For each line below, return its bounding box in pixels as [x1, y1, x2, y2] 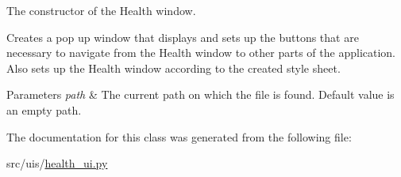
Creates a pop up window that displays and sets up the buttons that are [6, 28, 359, 45]
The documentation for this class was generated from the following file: [6, 128, 352, 145]
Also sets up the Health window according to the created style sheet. [6, 59, 341, 76]
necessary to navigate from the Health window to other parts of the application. [6, 44, 395, 61]
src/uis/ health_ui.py [6, 155, 108, 171]
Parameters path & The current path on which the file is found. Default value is [6, 86, 395, 103]
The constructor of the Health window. [6, 2, 196, 18]
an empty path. [6, 101, 82, 118]
